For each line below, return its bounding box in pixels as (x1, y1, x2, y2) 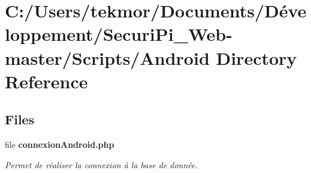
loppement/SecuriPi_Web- (5, 22, 233, 46)
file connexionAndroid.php (5, 138, 114, 151)
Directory (216, 45, 297, 70)
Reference (5, 68, 88, 93)
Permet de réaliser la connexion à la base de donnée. (5, 158, 198, 171)
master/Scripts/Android (5, 45, 210, 70)
